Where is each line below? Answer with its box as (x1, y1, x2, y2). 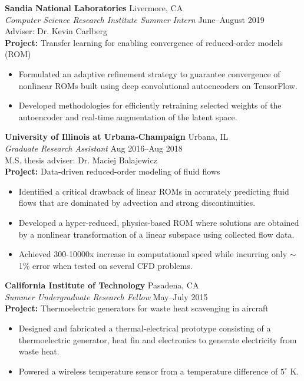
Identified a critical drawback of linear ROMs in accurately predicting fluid (18, 185, 289, 197)
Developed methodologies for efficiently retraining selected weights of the (18, 99, 282, 111)
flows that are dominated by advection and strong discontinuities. (18, 196, 256, 209)
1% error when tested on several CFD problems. (18, 259, 193, 271)
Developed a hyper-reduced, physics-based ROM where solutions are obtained (18, 216, 299, 228)
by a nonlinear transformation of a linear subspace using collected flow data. (18, 228, 295, 240)
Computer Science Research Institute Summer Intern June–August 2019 (5, 13, 265, 25)
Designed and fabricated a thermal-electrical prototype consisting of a (18, 322, 271, 334)
